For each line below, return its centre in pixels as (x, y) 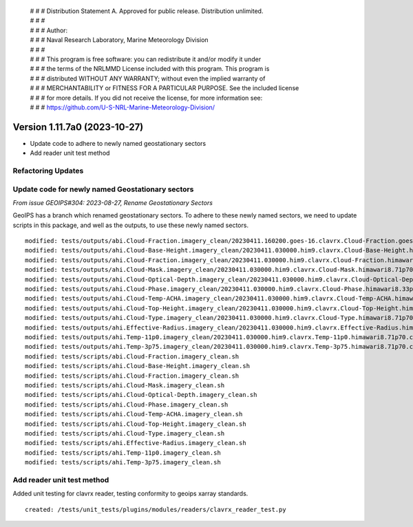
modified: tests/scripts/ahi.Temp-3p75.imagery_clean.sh (123, 462)
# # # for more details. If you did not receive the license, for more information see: (146, 98)
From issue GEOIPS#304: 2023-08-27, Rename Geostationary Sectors (113, 202)
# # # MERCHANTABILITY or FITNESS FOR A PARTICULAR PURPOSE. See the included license (165, 88)
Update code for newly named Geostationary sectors (103, 189)
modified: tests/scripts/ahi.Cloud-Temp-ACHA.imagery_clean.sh (134, 414)
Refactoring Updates (48, 171)
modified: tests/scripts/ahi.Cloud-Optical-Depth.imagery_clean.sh (141, 395)
